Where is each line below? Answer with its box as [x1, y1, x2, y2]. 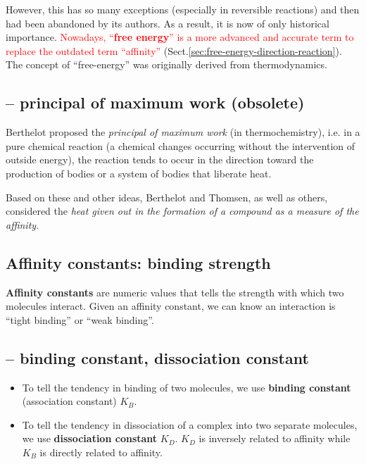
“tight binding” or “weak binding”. [6, 312, 154, 327]
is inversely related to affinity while [198, 431, 351, 446]
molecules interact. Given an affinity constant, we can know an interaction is [6, 299, 336, 313]
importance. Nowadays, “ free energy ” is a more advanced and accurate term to [6, 30, 354, 44]
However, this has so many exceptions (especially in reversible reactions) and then [6, 2, 360, 16]
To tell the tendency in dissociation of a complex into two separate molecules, [22, 417, 358, 432]
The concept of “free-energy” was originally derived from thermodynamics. [6, 57, 327, 72]
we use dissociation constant [22, 431, 158, 446]
